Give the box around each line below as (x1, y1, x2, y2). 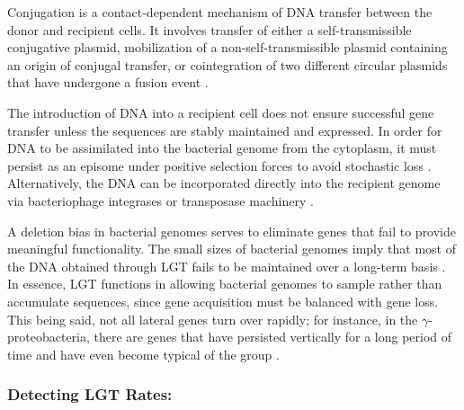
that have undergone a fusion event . (7, 73, 209, 92)
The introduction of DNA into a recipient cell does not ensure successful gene (7, 102, 434, 121)
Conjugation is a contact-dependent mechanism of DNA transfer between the (7, 3, 433, 21)
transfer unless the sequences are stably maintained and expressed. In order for (7, 120, 442, 139)
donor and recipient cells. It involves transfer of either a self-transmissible (7, 20, 412, 39)
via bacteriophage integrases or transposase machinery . (7, 191, 314, 209)
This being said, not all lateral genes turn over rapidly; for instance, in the (7, 309, 418, 328)
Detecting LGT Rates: (7, 383, 173, 406)
